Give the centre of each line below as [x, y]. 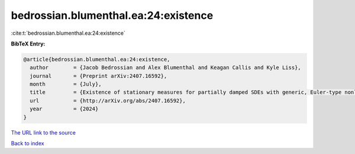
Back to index [28, 143]
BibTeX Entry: [28, 44]
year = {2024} [64, 109]
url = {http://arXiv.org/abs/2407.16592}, [108, 101]
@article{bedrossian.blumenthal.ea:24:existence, [97, 59]
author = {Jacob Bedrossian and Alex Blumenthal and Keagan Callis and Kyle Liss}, [165, 68]
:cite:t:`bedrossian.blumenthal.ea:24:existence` [68, 33]
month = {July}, [66, 84]
